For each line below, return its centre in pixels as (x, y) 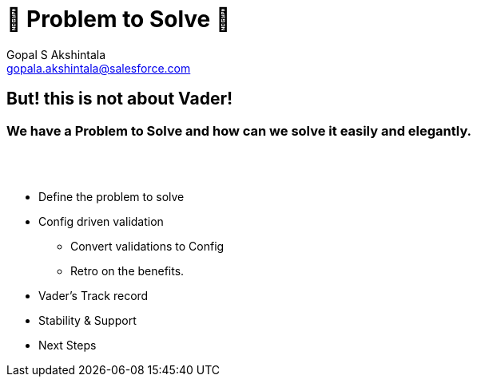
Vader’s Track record (93, 295)
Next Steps (68, 345)
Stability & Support (87, 320)
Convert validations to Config (147, 246)
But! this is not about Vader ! (120, 99)
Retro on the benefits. (127, 270)
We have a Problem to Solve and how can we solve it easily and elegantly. (239, 130)
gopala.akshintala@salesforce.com (99, 68)
